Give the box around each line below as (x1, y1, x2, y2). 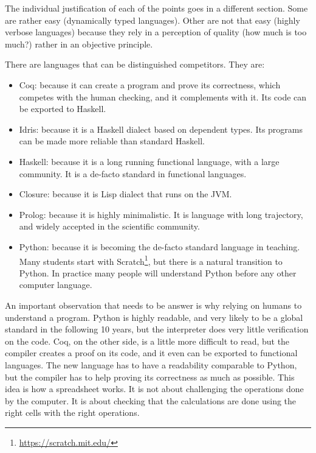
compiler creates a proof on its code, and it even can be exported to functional (5, 346, 298, 359)
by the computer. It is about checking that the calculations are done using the (5, 394, 297, 407)
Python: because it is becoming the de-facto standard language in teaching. (19, 240, 300, 253)
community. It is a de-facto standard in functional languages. (19, 167, 247, 180)
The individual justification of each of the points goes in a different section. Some (5, 2, 308, 14)
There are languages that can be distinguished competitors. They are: (5, 58, 265, 71)
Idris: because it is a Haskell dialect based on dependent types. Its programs (19, 122, 303, 135)
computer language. (19, 278, 92, 291)
